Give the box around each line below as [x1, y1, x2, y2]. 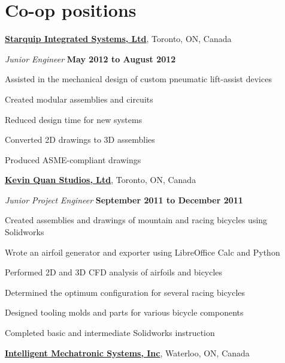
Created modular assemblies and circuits [5, 92, 153, 105]
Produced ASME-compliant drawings [5, 153, 141, 166]
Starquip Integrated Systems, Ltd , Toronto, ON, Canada [5, 32, 232, 45]
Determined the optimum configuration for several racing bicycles [5, 286, 245, 298]
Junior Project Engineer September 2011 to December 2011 [5, 193, 243, 206]
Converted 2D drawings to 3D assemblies [5, 133, 155, 146]
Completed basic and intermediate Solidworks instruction [5, 326, 215, 339]
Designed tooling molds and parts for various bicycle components [5, 306, 244, 319]
